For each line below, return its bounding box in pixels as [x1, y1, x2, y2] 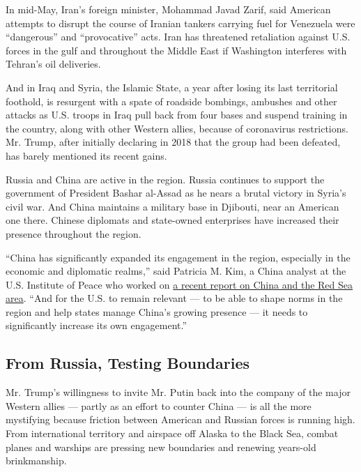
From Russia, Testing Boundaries [6, 352, 250, 374]
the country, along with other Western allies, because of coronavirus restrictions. [6, 121, 348, 135]
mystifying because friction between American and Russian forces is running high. [6, 412, 355, 427]
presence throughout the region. [6, 226, 141, 241]
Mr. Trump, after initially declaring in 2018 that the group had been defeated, [6, 135, 341, 149]
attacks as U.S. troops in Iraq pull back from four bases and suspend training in [6, 107, 348, 122]
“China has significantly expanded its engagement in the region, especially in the [6, 250, 351, 264]
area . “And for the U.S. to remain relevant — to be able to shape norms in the [6, 291, 343, 305]
